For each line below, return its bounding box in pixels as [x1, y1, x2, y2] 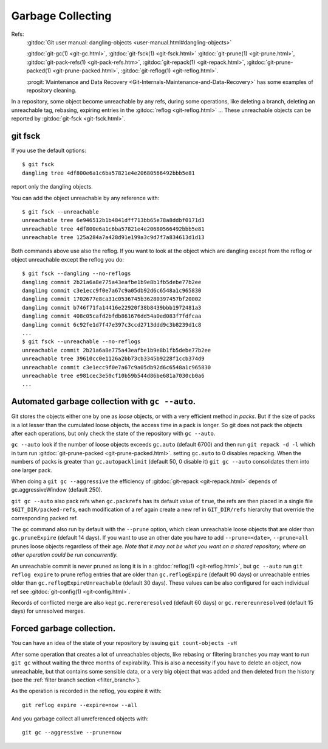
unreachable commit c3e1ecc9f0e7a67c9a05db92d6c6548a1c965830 [22, 364, 211, 371]
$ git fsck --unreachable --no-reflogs [22, 338, 141, 345]
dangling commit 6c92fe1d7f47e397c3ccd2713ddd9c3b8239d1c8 [22, 321, 202, 328]
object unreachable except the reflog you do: [11, 256, 125, 263]
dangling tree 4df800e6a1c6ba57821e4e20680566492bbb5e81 [22, 169, 196, 176]
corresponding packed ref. [11, 514, 78, 521]
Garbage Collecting [11, 9, 112, 23]
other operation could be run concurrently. [11, 551, 118, 559]
